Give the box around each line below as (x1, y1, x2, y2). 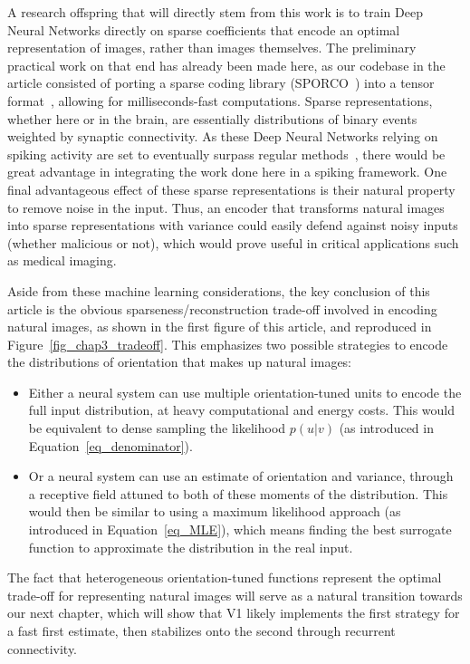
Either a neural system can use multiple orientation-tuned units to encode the (28, 382, 462, 401)
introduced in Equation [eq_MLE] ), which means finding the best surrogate (28, 520, 452, 539)
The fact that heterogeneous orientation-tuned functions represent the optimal (7, 568, 442, 587)
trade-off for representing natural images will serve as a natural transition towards (7, 585, 463, 604)
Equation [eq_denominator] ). (28, 436, 193, 455)
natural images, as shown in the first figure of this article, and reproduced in (7, 317, 432, 336)
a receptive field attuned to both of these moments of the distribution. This (28, 484, 448, 503)
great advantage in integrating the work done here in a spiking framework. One (7, 162, 447, 181)
